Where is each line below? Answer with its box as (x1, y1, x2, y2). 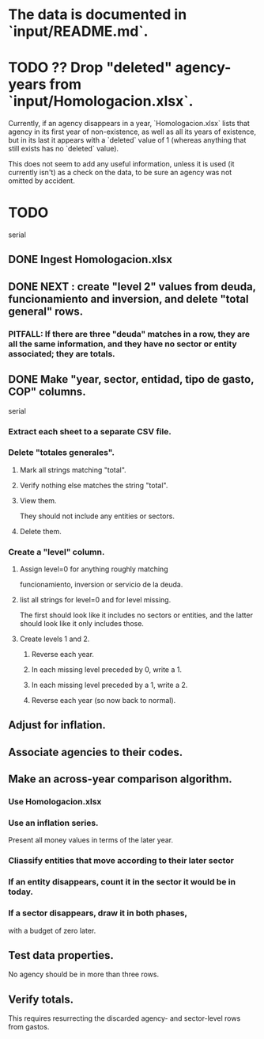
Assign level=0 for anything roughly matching (19, 564, 168, 574)
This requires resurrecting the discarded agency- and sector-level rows (8, 1014, 241, 1023)
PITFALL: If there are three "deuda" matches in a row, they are (8, 328, 251, 339)
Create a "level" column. (8, 546, 105, 557)
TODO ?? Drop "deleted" (8, 59, 172, 77)
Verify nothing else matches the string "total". (19, 480, 168, 490)
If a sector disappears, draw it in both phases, (8, 907, 188, 919)
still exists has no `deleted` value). (8, 144, 119, 154)
